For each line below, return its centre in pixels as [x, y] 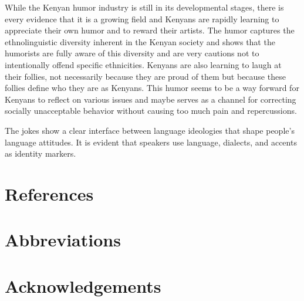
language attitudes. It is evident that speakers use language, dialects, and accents [151, 142]
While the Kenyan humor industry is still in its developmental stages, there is [144, 7]
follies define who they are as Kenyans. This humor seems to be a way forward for [152, 88]
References [49, 193]
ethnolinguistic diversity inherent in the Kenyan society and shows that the [140, 41]
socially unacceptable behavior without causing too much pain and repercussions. [151, 111]
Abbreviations [63, 240]
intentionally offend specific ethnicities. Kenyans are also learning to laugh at [143, 64]
